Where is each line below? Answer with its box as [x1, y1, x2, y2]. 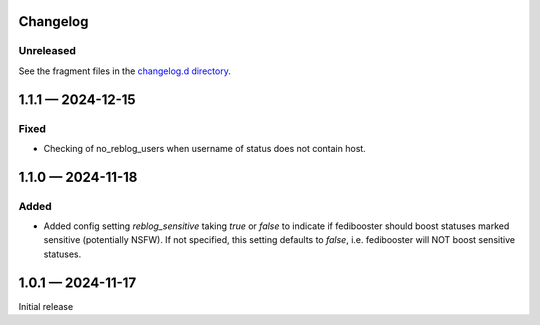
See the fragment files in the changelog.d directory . [18, 65, 232, 77]
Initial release [18, 300, 74, 312]
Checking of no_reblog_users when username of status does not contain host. [43, 142, 367, 154]
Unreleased [18, 44, 77, 58]
